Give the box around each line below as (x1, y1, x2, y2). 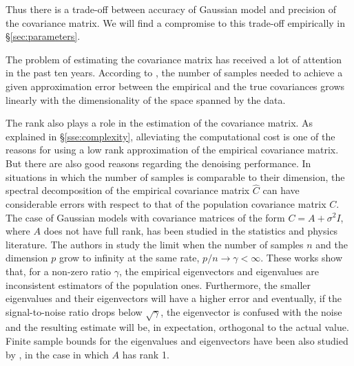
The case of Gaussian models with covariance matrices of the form (6, 210, 285, 224)
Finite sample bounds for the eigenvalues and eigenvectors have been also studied (6, 334, 348, 348)
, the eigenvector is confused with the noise (160, 304, 342, 319)
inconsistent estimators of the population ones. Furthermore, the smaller (6, 277, 311, 292)
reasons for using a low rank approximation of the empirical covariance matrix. (6, 142, 339, 157)
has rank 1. (122, 347, 169, 361)
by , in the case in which (6, 347, 109, 361)
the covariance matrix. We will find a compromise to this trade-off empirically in (6, 15, 346, 30)
